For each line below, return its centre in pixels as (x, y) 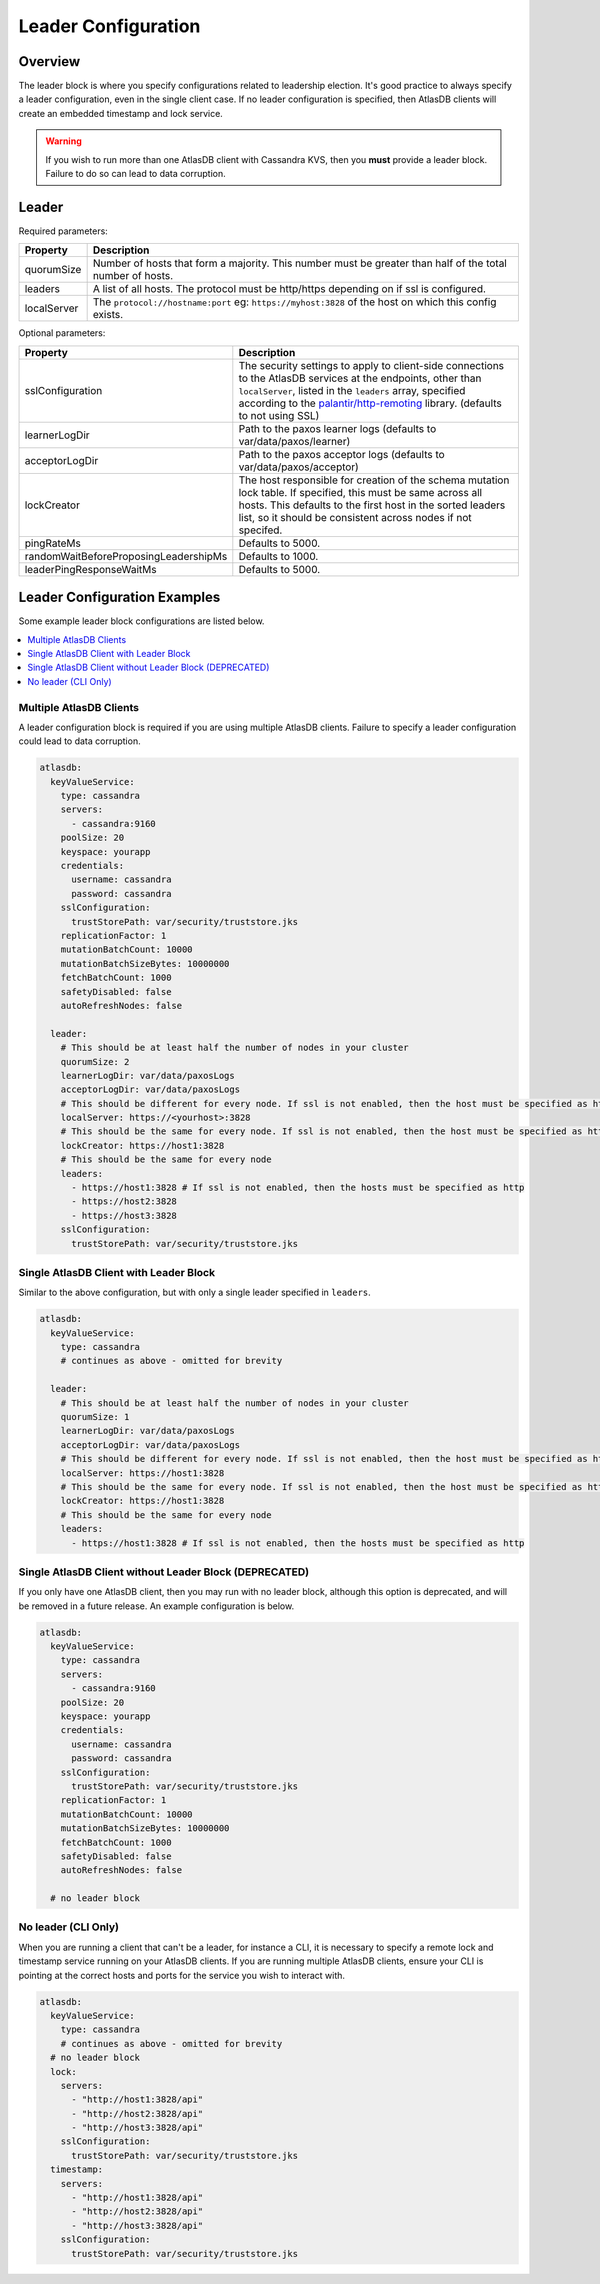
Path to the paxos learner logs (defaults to (337, 428)
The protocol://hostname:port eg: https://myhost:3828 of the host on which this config (294, 302)
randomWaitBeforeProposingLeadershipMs (126, 556)
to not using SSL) (279, 415)
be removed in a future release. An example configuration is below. (156, 1606)
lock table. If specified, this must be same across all (360, 492)
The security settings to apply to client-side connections (371, 365)
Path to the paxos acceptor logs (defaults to (341, 454)
